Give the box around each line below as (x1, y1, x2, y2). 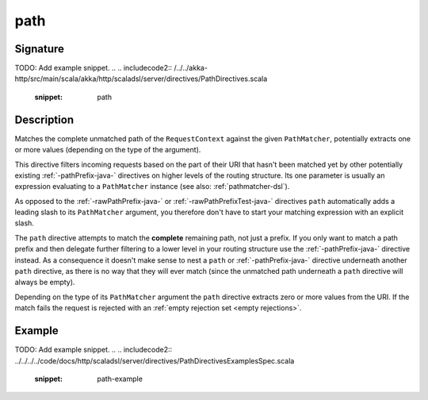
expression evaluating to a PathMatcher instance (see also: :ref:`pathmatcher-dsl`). (14, 182, 290, 191)
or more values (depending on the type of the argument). (14, 145, 201, 155)
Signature (14, 42, 65, 56)
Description (14, 113, 75, 126)
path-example (97, 374, 143, 383)
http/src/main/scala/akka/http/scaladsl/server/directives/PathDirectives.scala (14, 74, 268, 83)
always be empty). (14, 278, 75, 287)
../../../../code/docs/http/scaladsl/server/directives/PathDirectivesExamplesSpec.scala (14, 356, 295, 365)
